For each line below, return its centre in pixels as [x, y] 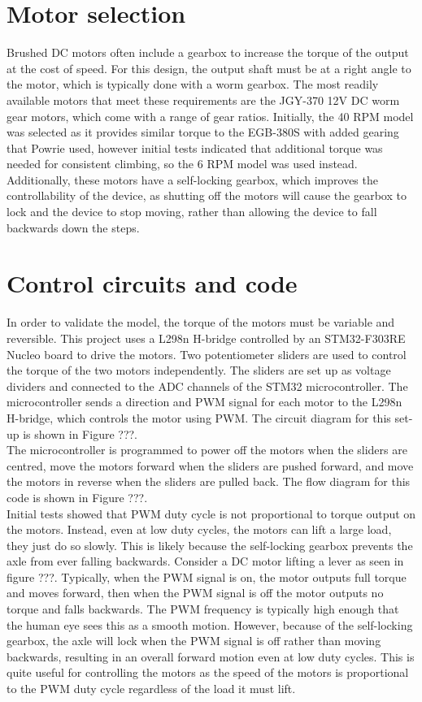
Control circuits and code [152, 283]
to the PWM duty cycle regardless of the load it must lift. [151, 689]
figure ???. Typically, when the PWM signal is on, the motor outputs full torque [207, 576]
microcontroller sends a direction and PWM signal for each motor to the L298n [204, 402]
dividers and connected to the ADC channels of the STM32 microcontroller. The [207, 386]
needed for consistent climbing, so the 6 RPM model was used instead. [182, 164]
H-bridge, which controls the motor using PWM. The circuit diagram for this [199, 417]
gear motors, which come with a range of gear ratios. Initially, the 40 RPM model [210, 116]
